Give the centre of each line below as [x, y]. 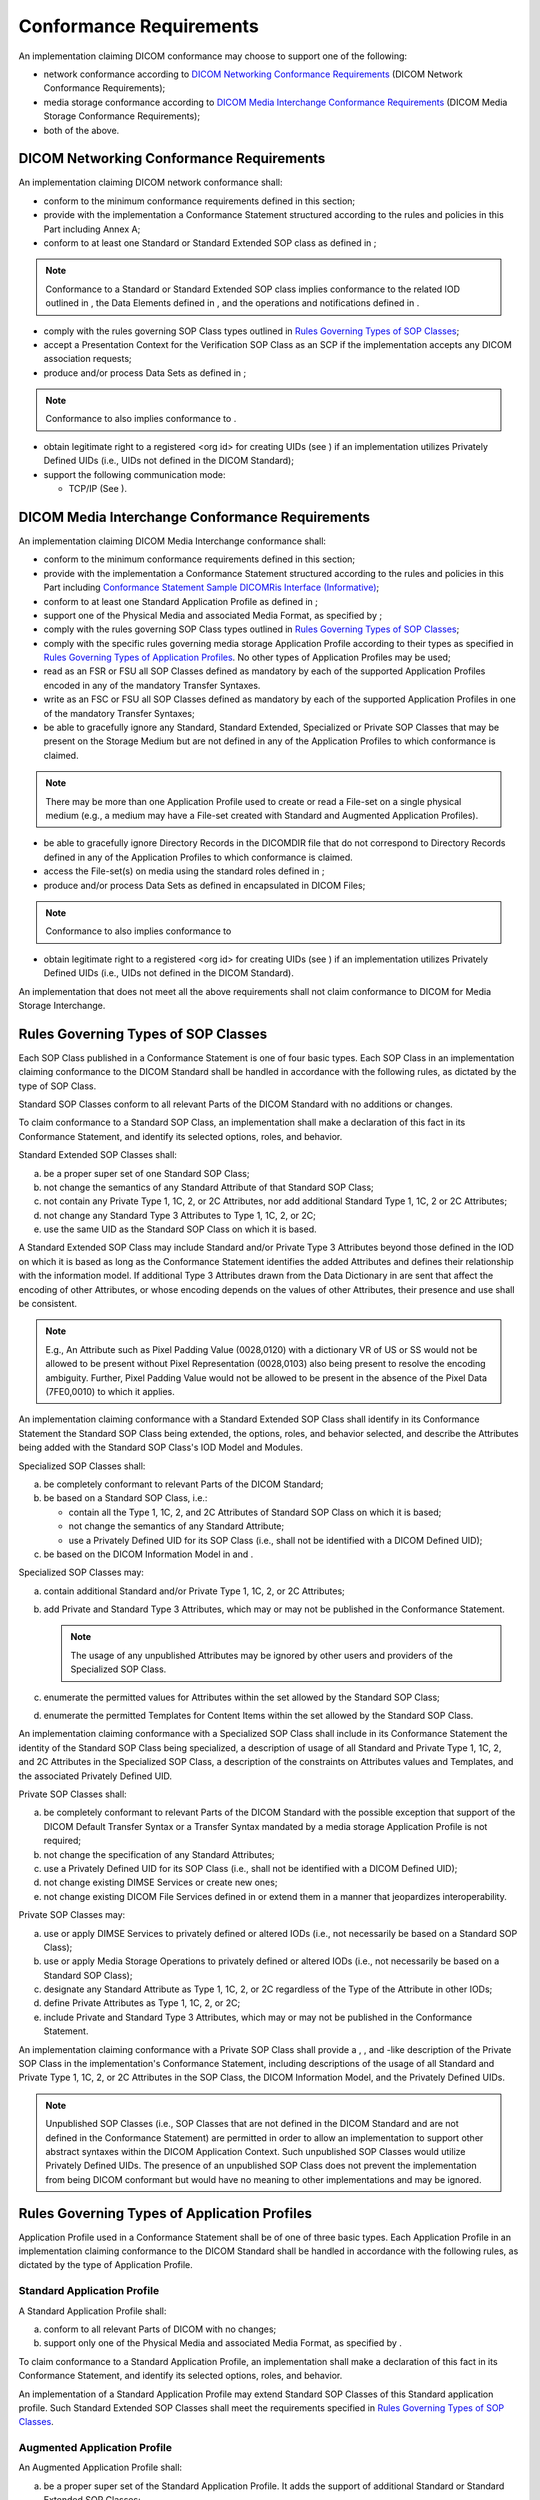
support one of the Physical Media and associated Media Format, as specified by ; [213, 615]
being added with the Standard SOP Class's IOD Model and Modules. [161, 1447]
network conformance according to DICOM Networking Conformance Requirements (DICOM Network [253, 74]
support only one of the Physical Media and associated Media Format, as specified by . [222, 2343]
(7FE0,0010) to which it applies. [110, 1391]
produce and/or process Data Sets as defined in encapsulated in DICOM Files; [204, 885]
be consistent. [47, 1304]
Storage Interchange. [62, 1005]
